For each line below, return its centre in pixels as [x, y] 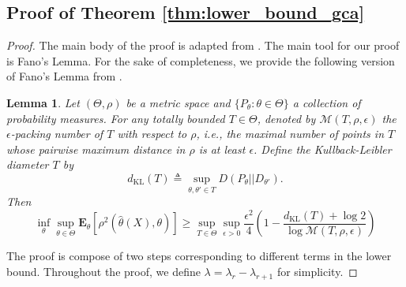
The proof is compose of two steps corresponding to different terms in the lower [199, 256]
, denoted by [286, 118]
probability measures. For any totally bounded [116, 118]
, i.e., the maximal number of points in [290, 134]
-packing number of [57, 134]
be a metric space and [178, 102]
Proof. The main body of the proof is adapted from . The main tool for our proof [203, 45]
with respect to [152, 134]
